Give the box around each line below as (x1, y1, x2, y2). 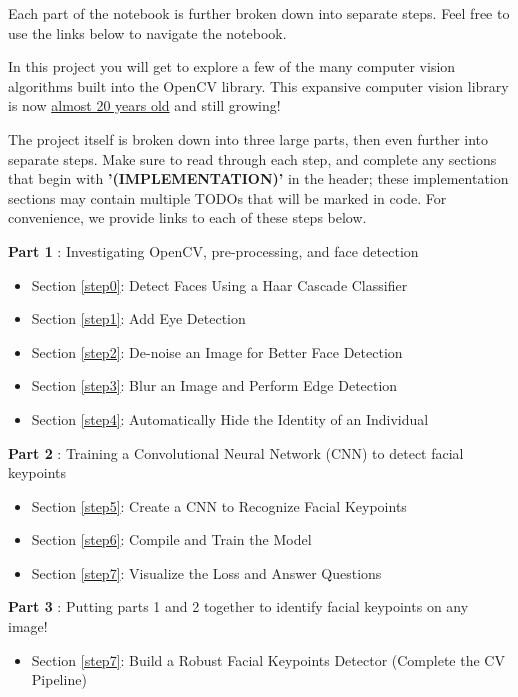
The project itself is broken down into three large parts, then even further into (8, 128, 489, 149)
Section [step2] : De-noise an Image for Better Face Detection (31, 341, 403, 362)
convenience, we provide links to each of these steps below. (8, 207, 367, 228)
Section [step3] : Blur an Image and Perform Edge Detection (31, 375, 398, 396)
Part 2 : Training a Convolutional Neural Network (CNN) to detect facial (8, 442, 464, 463)
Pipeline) (31, 669, 87, 690)
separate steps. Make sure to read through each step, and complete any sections (8, 148, 497, 169)
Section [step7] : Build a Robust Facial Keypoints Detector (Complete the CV (31, 649, 505, 670)
